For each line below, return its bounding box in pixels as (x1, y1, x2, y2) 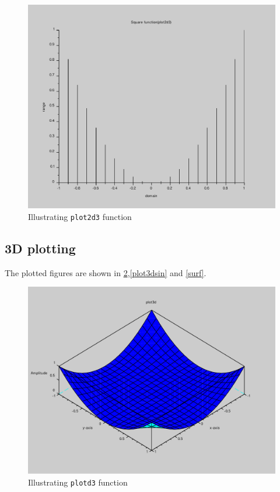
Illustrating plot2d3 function (28, 210, 132, 222)
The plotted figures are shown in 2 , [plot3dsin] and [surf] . (5, 266, 206, 278)
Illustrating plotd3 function (28, 476, 128, 488)
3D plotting (5, 239, 76, 257)
